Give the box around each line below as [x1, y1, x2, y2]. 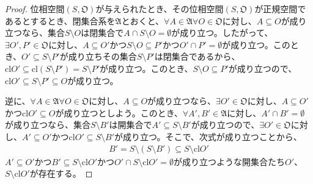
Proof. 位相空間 [5, 2, 65, 15]
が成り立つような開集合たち [174, 155, 285, 168]
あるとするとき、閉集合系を [5, 14, 116, 27]
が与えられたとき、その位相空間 [95, 2, 224, 15]
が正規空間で [254, 2, 306, 15]
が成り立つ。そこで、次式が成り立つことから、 [114, 130, 302, 143]
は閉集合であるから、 [154, 50, 240, 63]
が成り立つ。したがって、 [171, 26, 273, 39]
